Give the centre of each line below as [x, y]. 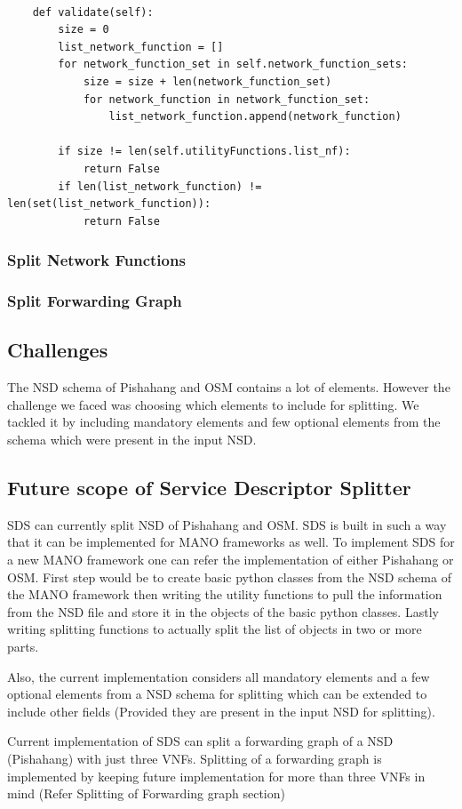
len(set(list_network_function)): [109, 204]
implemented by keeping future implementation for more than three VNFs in [216, 776]
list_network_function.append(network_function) [255, 117]
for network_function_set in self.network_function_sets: [233, 64]
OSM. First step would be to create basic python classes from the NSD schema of [229, 577]
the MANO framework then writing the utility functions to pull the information [225, 594]
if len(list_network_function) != [160, 186]
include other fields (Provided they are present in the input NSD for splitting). [221, 711]
